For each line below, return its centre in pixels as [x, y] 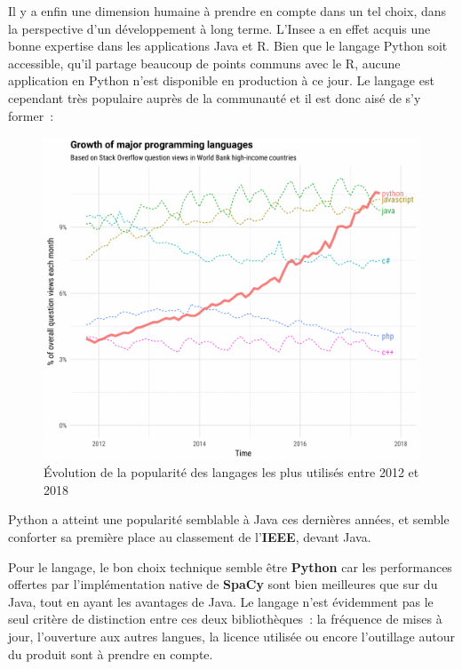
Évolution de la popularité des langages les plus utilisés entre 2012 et [231, 472]
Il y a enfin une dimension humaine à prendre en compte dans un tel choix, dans [227, 11]
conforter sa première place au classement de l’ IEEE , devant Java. [190, 537]
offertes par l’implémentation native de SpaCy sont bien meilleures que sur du [223, 584]
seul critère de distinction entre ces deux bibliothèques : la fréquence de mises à [225, 619]
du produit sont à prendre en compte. [111, 653]
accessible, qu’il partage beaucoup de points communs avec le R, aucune [204, 63]
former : [31, 115]
